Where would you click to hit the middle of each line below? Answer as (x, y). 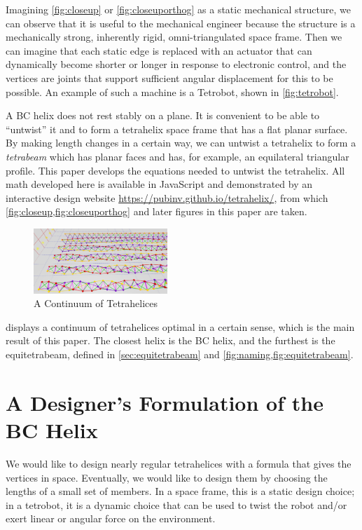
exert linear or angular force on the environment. (111, 518)
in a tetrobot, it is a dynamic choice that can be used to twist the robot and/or (176, 504)
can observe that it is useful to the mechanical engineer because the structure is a (181, 23)
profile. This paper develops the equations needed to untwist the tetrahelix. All (175, 170)
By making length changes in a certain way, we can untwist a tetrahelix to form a (181, 143)
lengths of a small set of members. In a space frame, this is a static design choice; (180, 491)
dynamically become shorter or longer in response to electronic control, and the (176, 64)
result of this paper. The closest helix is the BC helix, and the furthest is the (170, 340)
